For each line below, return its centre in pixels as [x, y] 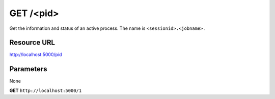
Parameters [28, 69]
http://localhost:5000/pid [36, 55]
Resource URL [32, 43]
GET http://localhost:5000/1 [46, 90]
